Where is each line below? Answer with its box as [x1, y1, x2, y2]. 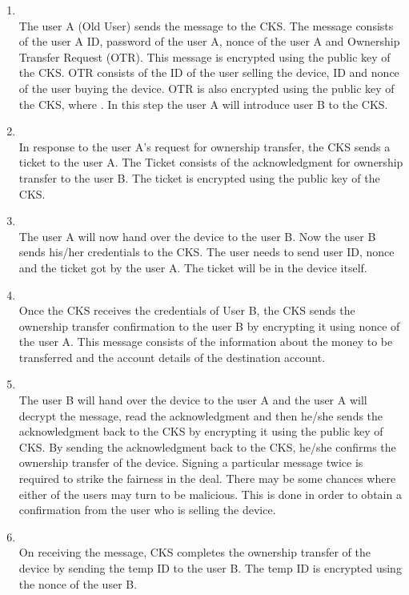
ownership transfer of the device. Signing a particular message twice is [18, 454, 363, 471]
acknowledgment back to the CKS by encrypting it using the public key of [18, 423, 383, 440]
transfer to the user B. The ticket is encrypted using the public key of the [18, 169, 380, 186]
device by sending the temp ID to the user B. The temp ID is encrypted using [18, 560, 402, 576]
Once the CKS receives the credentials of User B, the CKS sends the [18, 302, 355, 319]
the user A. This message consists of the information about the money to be [18, 333, 393, 350]
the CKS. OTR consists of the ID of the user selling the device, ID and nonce [18, 64, 399, 81]
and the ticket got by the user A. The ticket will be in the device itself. [18, 259, 367, 275]
